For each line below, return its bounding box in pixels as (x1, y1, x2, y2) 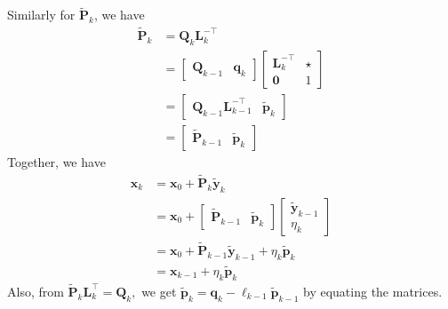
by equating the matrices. (303, 281, 443, 300)
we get (141, 281, 177, 300)
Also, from (7, 281, 64, 300)
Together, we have (7, 152, 106, 170)
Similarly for (7, 5, 76, 24)
